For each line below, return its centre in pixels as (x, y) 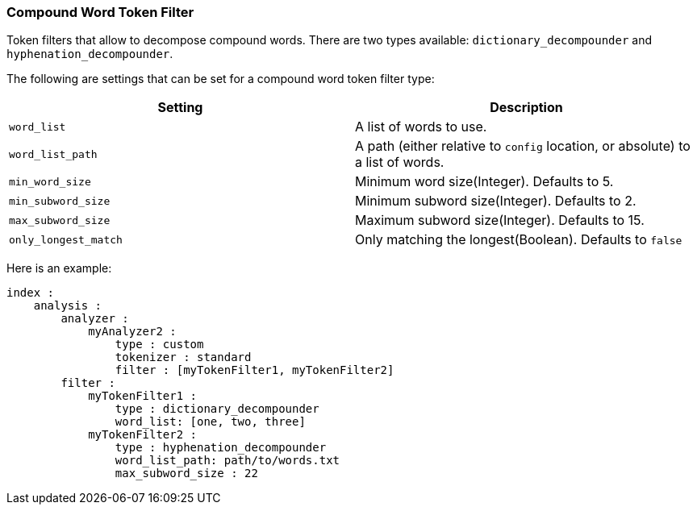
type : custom (159, 345)
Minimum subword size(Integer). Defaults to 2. (496, 201)
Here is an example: (59, 268)
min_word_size (50, 181)
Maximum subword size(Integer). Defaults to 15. (500, 220)
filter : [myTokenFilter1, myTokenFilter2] (255, 370)
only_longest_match (66, 239)
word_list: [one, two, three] (210, 422)
